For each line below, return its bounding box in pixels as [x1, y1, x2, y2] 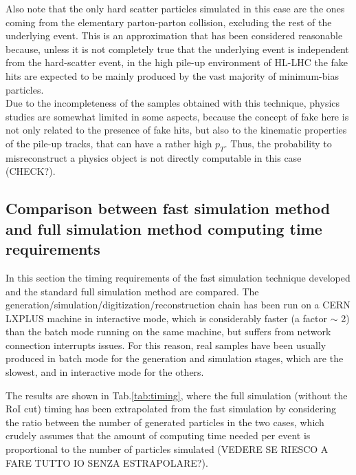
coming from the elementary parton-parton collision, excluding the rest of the [5, 14, 332, 29]
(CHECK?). [5, 164, 56, 178]
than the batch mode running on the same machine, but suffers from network [5, 324, 331, 339]
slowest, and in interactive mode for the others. [5, 365, 204, 379]
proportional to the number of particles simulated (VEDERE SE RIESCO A [5, 442, 329, 456]
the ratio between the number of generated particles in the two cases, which [5, 414, 324, 429]
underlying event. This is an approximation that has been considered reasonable [5, 28, 343, 43]
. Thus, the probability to [224, 136, 332, 150]
